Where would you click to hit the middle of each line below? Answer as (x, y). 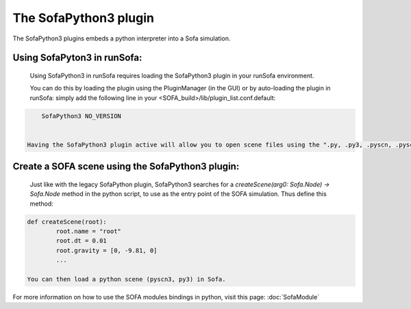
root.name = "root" (88, 232)
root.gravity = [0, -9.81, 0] (107, 250)
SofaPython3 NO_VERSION (81, 116)
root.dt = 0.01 (82, 241)
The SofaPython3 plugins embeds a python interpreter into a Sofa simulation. (122, 38)
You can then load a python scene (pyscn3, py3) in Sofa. (126, 279)
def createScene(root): (67, 222)
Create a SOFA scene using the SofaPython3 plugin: (126, 167)
